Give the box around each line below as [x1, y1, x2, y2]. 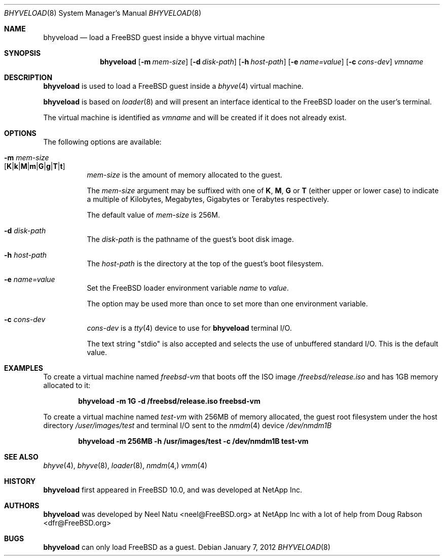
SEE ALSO [4, 452, 39, 461]
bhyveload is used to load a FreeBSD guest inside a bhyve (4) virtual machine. [43, 82, 304, 90]
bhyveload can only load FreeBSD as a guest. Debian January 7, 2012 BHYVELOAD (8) [43, 543, 330, 551]
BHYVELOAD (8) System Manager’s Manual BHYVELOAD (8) [4, 9, 202, 17]
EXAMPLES [4, 364, 43, 372]
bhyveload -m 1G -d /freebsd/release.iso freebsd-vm [78, 397, 261, 405]
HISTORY [4, 477, 36, 485]
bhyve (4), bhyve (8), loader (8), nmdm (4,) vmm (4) [43, 461, 207, 470]
